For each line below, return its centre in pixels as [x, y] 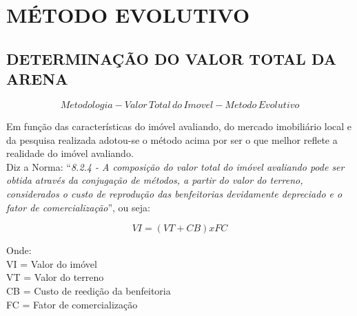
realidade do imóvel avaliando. [70, 153]
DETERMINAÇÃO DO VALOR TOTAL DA [171, 58]
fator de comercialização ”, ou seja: [78, 207]
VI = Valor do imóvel [52, 263]
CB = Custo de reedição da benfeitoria [89, 290]
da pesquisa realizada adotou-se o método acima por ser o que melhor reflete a [172, 139]
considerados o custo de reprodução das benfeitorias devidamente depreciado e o [174, 193]
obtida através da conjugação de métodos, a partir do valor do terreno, [155, 180]
